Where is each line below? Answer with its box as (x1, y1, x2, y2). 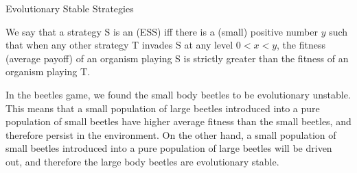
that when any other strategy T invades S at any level (5, 38, 233, 52)
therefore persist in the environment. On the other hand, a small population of (5, 127, 336, 142)
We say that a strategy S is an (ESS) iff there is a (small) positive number (5, 24, 318, 38)
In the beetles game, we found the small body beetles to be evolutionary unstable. (5, 87, 351, 101)
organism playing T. (5, 64, 91, 79)
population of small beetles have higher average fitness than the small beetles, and (5, 114, 352, 129)
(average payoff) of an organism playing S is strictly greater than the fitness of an (5, 51, 349, 65)
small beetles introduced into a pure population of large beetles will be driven (5, 141, 332, 155)
